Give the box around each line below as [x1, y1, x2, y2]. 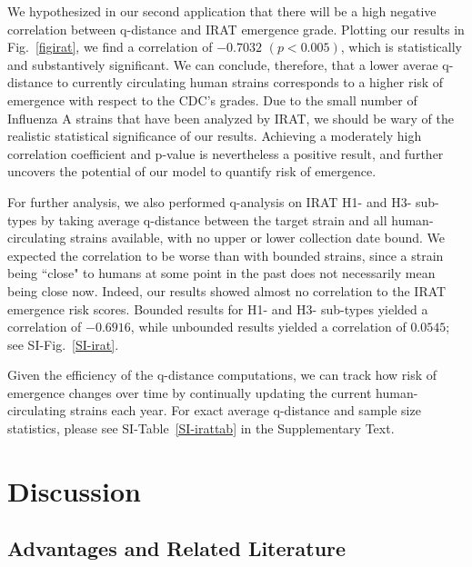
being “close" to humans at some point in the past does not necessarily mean [7, 264, 436, 283]
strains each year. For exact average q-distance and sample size [70, 401, 421, 420]
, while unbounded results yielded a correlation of [130, 317, 407, 336]
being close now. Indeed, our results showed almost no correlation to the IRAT [7, 281, 447, 300]
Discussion [7, 472, 141, 509]
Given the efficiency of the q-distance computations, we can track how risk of [7, 365, 437, 384]
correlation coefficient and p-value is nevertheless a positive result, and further [7, 144, 444, 163]
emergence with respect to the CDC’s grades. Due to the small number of [7, 90, 417, 109]
